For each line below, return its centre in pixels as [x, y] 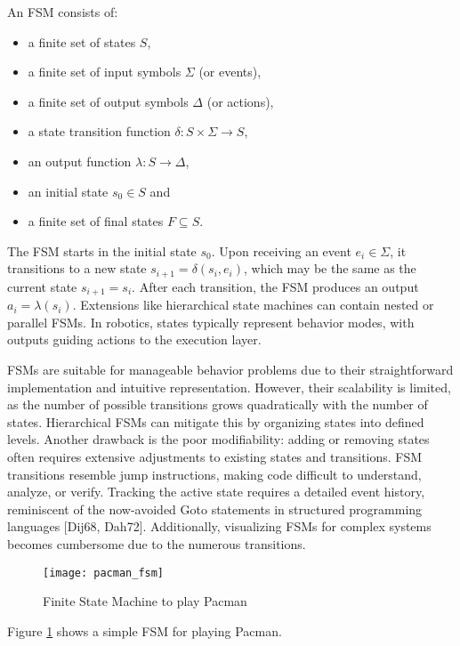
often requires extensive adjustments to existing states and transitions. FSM [215, 456]
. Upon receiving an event [281, 250]
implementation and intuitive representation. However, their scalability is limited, [229, 387]
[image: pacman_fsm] [104, 573]
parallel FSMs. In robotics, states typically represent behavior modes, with [211, 322]
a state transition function [99, 131]
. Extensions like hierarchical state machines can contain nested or [253, 305]
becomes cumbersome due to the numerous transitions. [157, 543]
